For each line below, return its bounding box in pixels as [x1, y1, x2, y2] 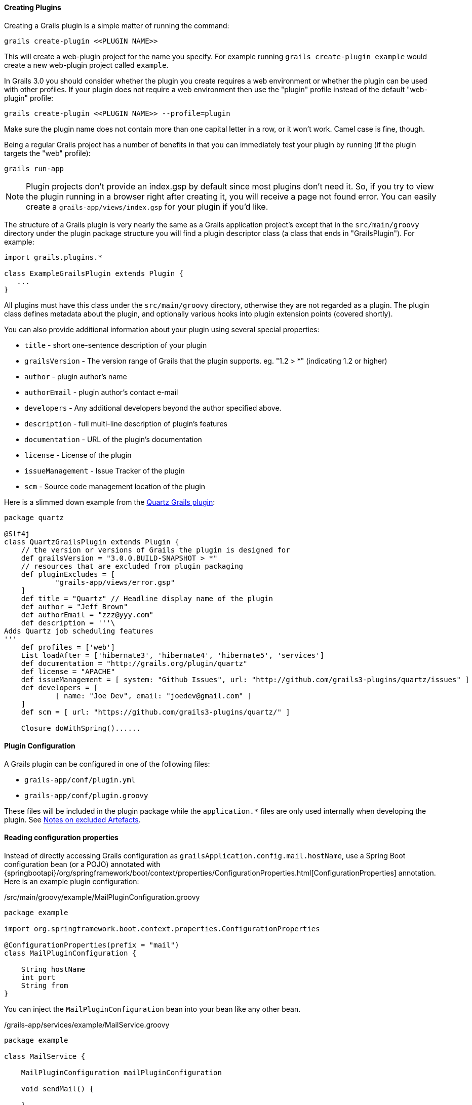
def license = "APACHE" [21, 667, 115, 676]
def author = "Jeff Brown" [21, 602, 128, 611]
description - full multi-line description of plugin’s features [24, 419, 227, 428]
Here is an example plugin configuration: [4, 877, 139, 886]
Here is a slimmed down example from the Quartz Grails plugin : [4, 497, 215, 506]
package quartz [4, 513, 64, 522]
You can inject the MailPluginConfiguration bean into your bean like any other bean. [4, 1005, 301, 1014]
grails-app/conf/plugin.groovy [24, 791, 148, 800]
